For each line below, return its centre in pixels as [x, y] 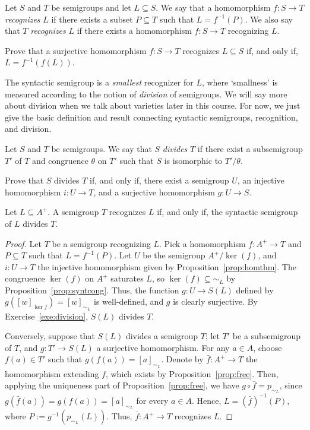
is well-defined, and [129, 301]
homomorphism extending [52, 373]
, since [291, 385]
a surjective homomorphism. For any [163, 347]
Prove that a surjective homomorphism [76, 50]
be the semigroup [174, 255]
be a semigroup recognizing [101, 243]
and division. [28, 129]
